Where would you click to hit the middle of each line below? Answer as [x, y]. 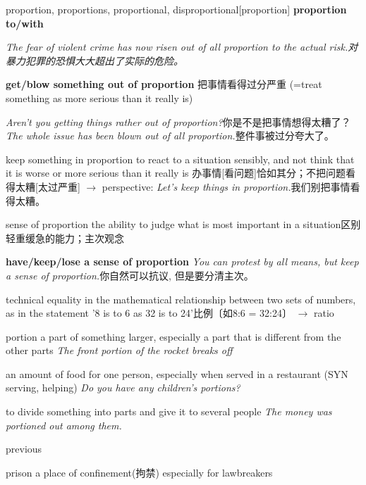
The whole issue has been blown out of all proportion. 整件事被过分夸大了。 [170, 136]
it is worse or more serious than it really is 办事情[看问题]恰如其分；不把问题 [176, 173]
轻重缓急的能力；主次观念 [65, 238]
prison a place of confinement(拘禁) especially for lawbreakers [139, 472]
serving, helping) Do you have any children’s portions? [123, 388]
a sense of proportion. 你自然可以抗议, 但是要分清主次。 [130, 275]
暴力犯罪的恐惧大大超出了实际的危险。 [94, 60]
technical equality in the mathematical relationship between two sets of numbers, [181, 299]
